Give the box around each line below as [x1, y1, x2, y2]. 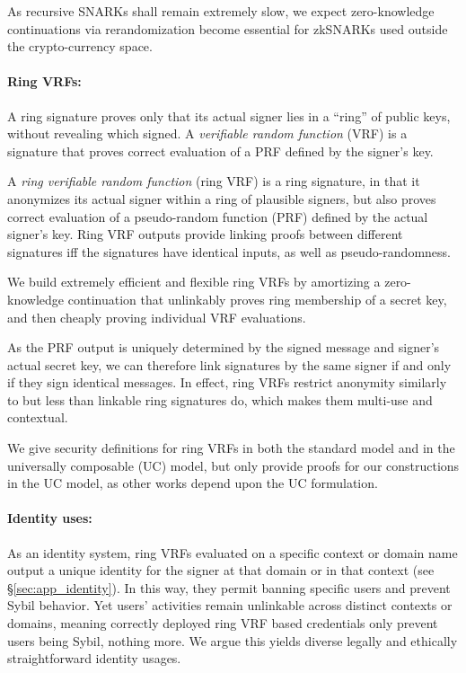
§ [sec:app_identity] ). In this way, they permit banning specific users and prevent [7, 578, 451, 597]
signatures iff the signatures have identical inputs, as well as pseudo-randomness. [7, 242, 451, 261]
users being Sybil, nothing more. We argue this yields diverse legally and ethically [7, 631, 458, 650]
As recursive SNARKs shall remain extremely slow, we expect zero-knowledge [7, 2, 435, 20]
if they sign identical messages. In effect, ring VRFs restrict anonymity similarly [7, 373, 447, 392]
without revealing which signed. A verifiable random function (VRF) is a [7, 124, 408, 143]
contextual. [7, 408, 68, 427]
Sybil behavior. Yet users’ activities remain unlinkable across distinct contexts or [7, 596, 453, 615]
